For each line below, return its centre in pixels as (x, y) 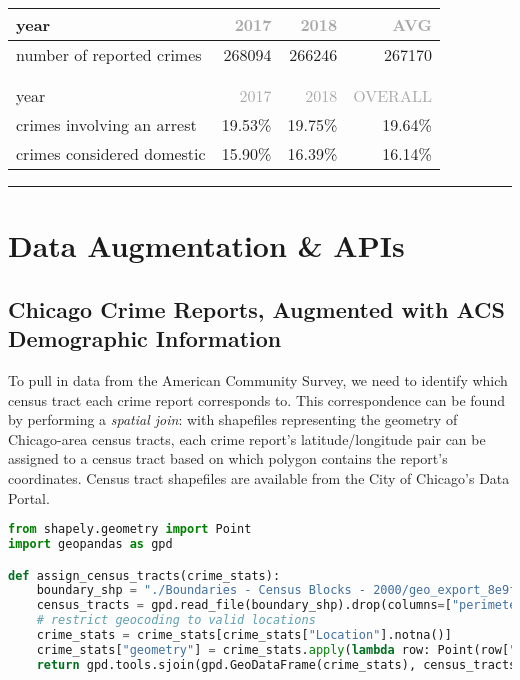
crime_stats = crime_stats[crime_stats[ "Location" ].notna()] (244, 635)
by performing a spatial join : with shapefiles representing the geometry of (233, 419)
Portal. (29, 497)
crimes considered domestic (111, 153)
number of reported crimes (109, 54)
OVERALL (392, 95)
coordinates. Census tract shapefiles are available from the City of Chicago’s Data (259, 477)
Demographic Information (145, 338)
